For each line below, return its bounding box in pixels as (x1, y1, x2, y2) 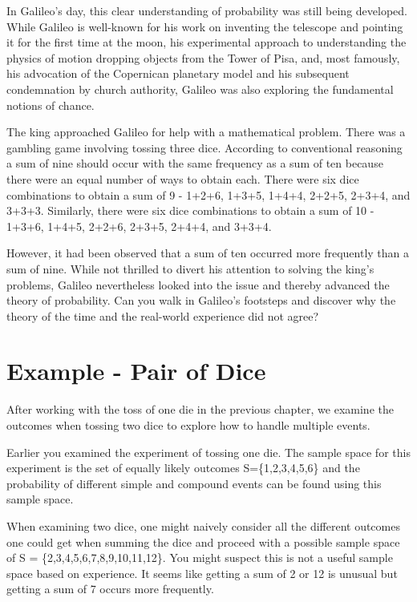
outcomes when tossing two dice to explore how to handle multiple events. (6, 417, 370, 433)
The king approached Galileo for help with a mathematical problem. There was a (6, 123, 406, 140)
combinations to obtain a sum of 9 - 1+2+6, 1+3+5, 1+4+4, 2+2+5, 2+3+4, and (6, 186, 411, 203)
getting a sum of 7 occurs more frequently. (6, 580, 214, 597)
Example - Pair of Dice (6, 354, 266, 387)
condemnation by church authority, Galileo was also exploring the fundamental (6, 80, 394, 97)
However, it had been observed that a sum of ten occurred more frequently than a (6, 244, 410, 261)
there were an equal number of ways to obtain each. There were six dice (6, 170, 359, 187)
